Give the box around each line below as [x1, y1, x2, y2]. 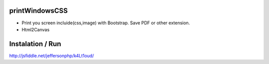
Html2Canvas [21, 26, 50, 32]
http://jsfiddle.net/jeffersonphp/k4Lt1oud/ [9, 53, 94, 59]
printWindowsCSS [9, 6, 68, 15]
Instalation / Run [9, 40, 61, 48]
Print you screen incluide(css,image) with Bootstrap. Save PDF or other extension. [21, 20, 190, 26]
